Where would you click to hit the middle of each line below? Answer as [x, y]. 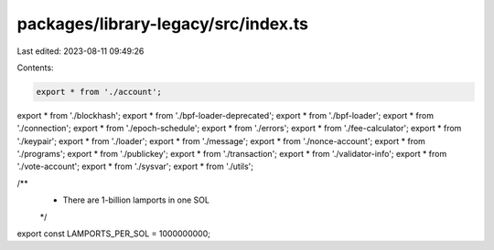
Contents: [35, 68]
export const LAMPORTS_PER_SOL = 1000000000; [113, 234]
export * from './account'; [99, 92]
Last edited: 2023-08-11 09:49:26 [81, 51]
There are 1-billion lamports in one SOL [136, 200]
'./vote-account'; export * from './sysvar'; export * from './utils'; [135, 167]
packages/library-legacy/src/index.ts [163, 24]
